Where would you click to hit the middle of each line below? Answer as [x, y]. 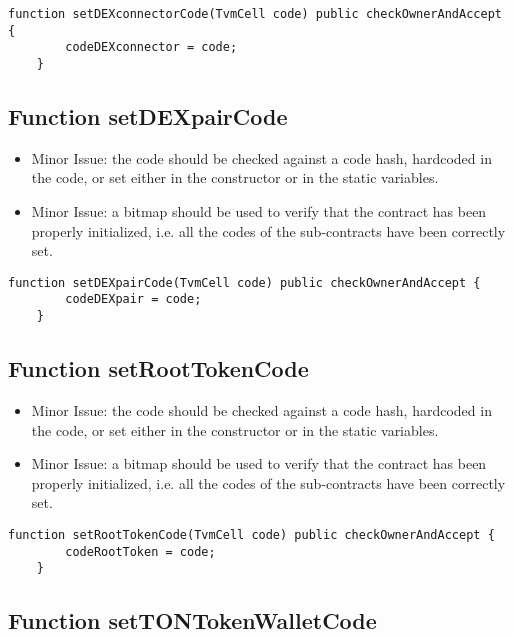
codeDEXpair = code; [133, 299]
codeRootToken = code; [140, 551]
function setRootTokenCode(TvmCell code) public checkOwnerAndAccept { [251, 534]
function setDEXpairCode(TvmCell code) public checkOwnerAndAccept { [244, 282]
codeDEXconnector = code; [151, 47]
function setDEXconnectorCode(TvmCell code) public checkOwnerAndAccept [255, 14]
